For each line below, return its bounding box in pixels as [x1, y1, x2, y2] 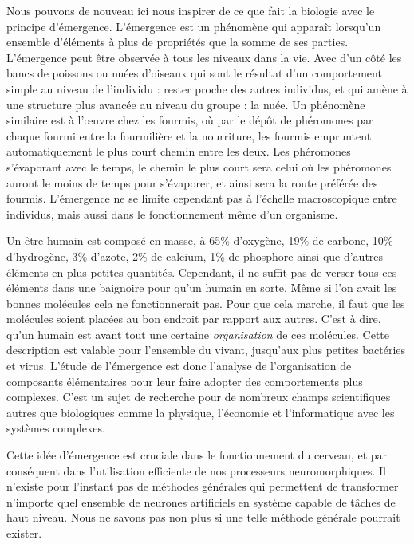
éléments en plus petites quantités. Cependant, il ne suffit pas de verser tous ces [6, 263, 397, 280]
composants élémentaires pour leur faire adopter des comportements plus [6, 373, 363, 389]
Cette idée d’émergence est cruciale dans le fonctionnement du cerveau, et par [6, 447, 388, 463]
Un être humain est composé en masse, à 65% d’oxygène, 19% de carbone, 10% [6, 232, 393, 249]
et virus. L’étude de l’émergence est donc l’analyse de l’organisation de [6, 357, 352, 374]
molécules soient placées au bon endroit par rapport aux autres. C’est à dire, [6, 310, 381, 327]
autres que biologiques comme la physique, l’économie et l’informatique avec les [6, 404, 395, 420]
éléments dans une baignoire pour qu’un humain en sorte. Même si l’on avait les [6, 279, 397, 296]
